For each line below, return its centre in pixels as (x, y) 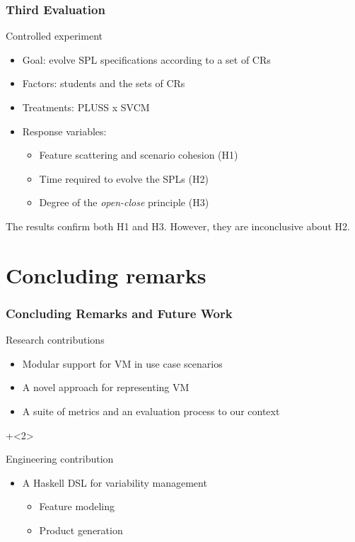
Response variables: (64, 131)
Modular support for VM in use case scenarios (122, 363)
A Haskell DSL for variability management (115, 482)
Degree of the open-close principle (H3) (124, 202)
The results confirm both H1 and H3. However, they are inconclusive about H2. (178, 226)
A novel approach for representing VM (106, 387)
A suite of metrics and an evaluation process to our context (151, 411)
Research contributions (55, 340)
